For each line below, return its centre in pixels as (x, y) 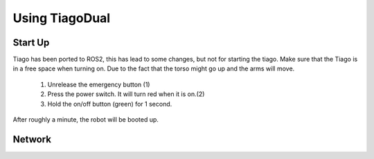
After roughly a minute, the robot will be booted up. (86, 120)
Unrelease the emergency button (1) (99, 84)
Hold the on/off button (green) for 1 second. (110, 104)
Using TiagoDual (62, 18)
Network (32, 139)
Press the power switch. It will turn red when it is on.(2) (126, 94)
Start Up (31, 43)
